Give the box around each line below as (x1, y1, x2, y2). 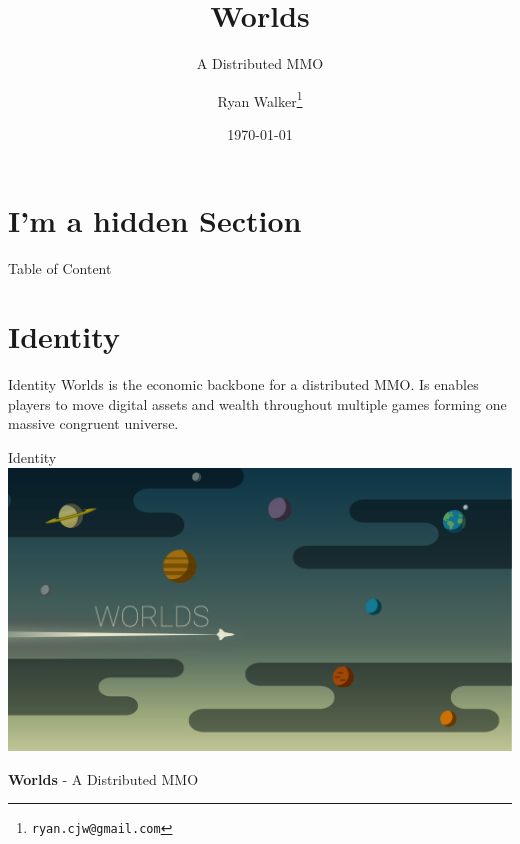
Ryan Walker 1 (217, 87, 303, 111)
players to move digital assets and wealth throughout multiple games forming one (8, 393, 507, 414)
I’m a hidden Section (8, 199, 302, 240)
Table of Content (8, 257, 112, 278)
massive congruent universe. (8, 413, 179, 434)
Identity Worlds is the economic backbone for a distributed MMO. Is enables (8, 374, 479, 395)
